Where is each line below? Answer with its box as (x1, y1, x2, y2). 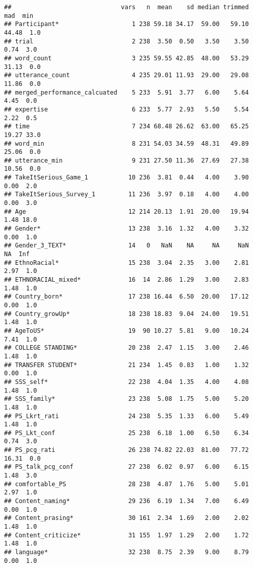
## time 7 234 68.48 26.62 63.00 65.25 (4, 123, 249, 130)
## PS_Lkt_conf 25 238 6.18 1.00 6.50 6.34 (4, 429, 249, 437)
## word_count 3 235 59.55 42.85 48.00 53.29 (4, 54, 249, 62)
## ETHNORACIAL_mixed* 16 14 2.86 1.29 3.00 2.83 (4, 276, 249, 283)
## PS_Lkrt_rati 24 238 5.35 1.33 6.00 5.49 (4, 412, 249, 420)
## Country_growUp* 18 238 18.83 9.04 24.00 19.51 (4, 310, 249, 317)
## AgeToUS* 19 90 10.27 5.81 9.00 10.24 (4, 327, 249, 334)
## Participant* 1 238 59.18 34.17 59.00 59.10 (4, 20, 249, 28)
